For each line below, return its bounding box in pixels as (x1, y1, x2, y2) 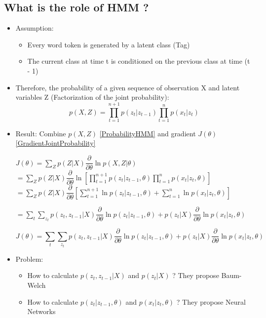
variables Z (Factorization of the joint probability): (15, 92, 169, 102)
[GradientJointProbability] (15, 138, 96, 148)
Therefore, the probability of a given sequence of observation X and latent (15, 82, 240, 92)
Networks (27, 306, 56, 317)
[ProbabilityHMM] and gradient (99, 128, 196, 138)
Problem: (15, 253, 43, 264)
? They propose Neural (176, 296, 246, 307)
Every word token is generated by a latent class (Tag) (27, 39, 190, 49)
